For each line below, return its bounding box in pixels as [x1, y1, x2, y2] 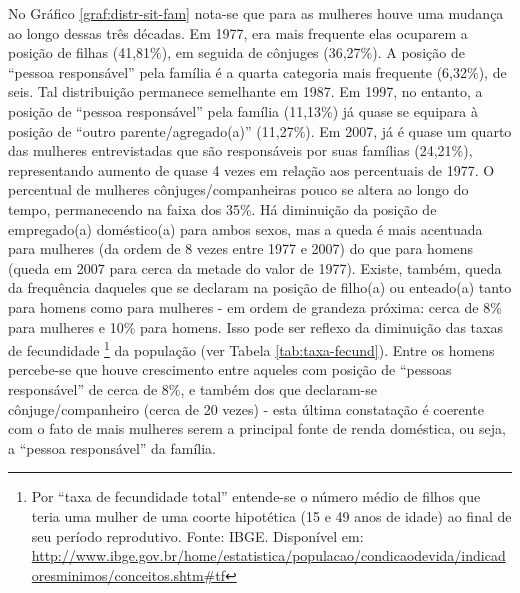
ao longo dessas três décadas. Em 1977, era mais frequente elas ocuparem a [8, 22, 468, 43]
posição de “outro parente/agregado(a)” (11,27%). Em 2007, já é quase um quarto [8, 120, 512, 141]
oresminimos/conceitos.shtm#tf [31, 564, 226, 585]
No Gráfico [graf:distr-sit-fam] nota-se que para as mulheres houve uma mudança [8, 3, 504, 23]
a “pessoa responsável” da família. [8, 437, 216, 458]
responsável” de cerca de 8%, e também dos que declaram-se [8, 378, 377, 399]
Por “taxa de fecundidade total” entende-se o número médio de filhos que [31, 486, 481, 507]
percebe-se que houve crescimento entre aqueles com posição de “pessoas [8, 359, 452, 380]
